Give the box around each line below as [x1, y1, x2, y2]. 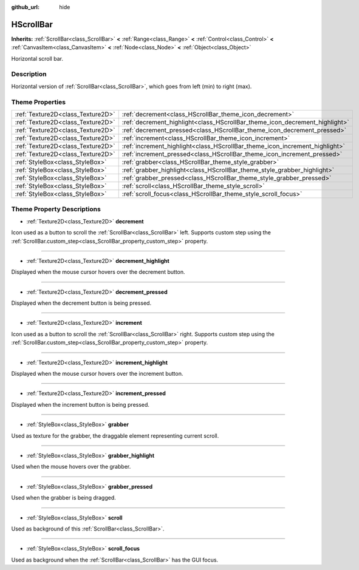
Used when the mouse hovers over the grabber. [11, 463, 131, 470]
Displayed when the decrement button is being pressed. [11, 299, 152, 307]
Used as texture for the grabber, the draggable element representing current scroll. [11, 432, 219, 439]
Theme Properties [11, 98, 66, 106]
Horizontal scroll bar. [11, 55, 64, 62]
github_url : [11, 4, 39, 10]
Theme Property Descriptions [11, 205, 101, 214]
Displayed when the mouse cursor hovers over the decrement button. [11, 268, 185, 276]
